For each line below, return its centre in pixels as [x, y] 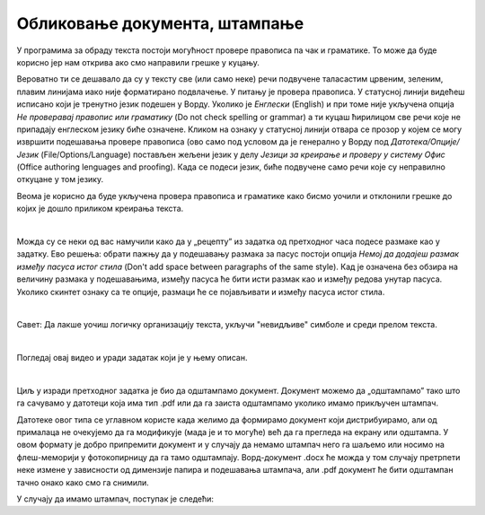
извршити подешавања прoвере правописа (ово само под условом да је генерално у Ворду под [203, 142]
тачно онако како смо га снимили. [83, 482]
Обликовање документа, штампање [160, 23]
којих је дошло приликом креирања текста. [100, 209]
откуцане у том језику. [60, 179]
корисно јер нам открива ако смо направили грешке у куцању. [138, 62]
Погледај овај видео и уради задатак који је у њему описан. [132, 358]
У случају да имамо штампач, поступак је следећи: [115, 499]
